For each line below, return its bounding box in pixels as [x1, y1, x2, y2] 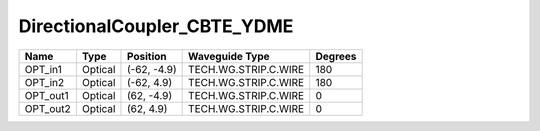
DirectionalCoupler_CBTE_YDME [18, 15, 294, 37]
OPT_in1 [24, 62, 62, 76]
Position [126, 49, 167, 63]
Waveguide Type [188, 49, 270, 63]
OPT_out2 [24, 101, 71, 115]
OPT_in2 [24, 75, 65, 89]
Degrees [315, 49, 357, 63]
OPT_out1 [24, 88, 69, 102]
